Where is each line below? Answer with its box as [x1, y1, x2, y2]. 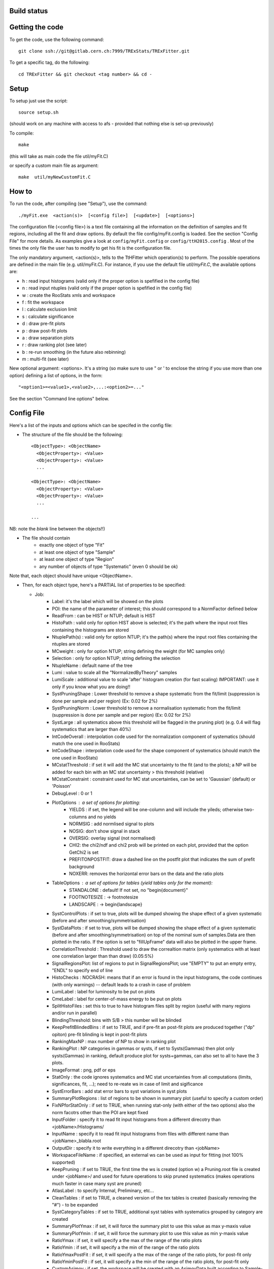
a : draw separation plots [22, 335, 74, 341]
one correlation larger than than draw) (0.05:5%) [52, 953, 154, 959]
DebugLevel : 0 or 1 [52, 790, 92, 796]
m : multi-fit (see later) [22, 356, 69, 362]
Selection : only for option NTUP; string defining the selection [52, 655, 181, 661]
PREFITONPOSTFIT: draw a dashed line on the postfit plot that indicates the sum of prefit [69, 856, 255, 862]
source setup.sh [18, 110, 59, 115]
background [69, 863, 95, 870]
